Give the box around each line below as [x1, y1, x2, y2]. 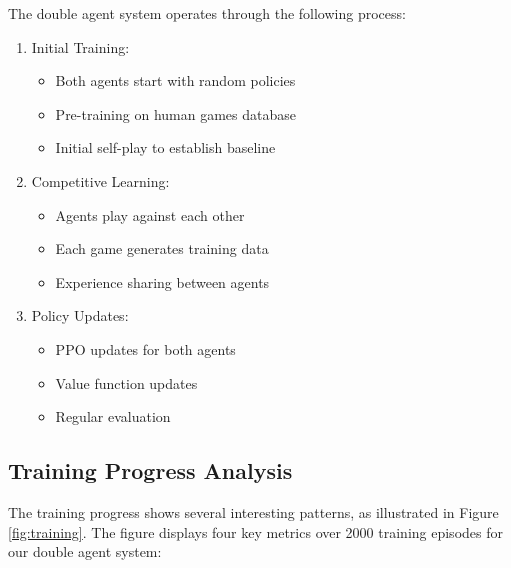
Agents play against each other [55, 204, 245, 225]
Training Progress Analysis [8, 455, 293, 486]
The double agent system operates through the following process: [8, 3, 406, 23]
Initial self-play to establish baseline [55, 137, 276, 158]
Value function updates [55, 372, 198, 393]
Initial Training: [31, 36, 130, 57]
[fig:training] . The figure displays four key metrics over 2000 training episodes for [8, 521, 503, 542]
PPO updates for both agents [55, 338, 236, 359]
